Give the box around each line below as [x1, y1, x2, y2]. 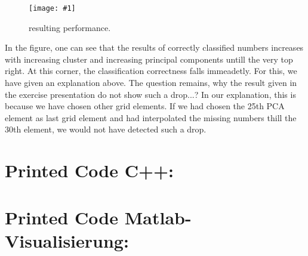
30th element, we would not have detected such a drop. [5, 123, 207, 135]
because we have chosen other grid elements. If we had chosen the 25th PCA [5, 100, 285, 112]
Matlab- [124, 205, 192, 229]
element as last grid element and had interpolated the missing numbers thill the [5, 111, 297, 124]
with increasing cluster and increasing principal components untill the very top [5, 53, 293, 65]
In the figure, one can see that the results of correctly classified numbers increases [5, 41, 304, 54]
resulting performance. [29, 21, 111, 33]
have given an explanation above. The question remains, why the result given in [5, 76, 297, 89]
